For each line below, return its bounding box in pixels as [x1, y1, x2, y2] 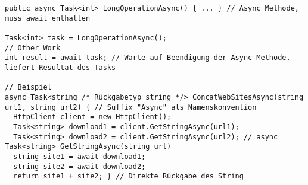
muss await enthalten [5, 14, 91, 23]
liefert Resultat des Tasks [5, 63, 116, 72]
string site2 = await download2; [13, 162, 146, 171]
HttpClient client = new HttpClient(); [13, 113, 172, 122]
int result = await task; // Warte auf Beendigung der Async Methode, [5, 53, 291, 62]
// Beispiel [5, 83, 52, 92]
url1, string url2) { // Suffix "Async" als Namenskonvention [5, 103, 257, 111]
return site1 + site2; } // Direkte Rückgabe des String [13, 172, 244, 181]
